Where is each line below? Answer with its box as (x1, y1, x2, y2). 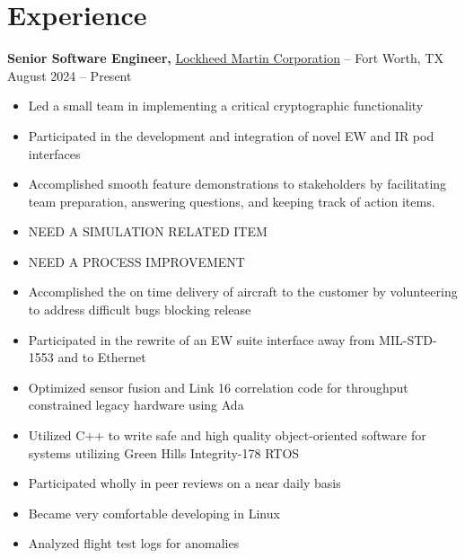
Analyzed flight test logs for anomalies (28, 534, 240, 553)
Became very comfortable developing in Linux (28, 503, 280, 522)
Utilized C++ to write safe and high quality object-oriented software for (28, 426, 426, 445)
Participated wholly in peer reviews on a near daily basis (28, 474, 341, 492)
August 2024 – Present (7, 66, 132, 84)
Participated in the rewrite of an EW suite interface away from (28, 330, 375, 349)
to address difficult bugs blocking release (28, 300, 251, 319)
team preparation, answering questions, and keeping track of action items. (28, 191, 435, 210)
